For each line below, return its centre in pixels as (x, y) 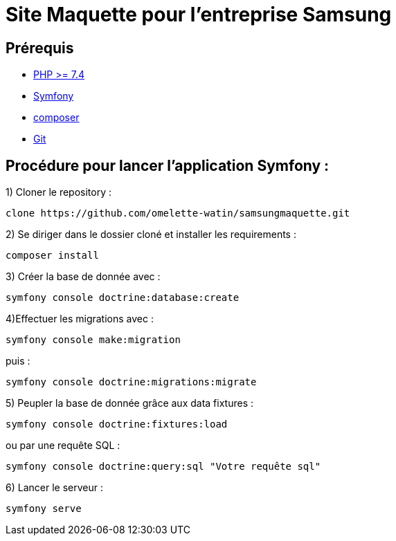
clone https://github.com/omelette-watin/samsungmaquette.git (178, 213)
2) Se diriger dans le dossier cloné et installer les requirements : (151, 235)
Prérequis (40, 48)
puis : (18, 361)
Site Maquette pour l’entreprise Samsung (199, 15)
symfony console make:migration (93, 340)
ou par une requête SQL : (63, 446)
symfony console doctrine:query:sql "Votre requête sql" (163, 467)
